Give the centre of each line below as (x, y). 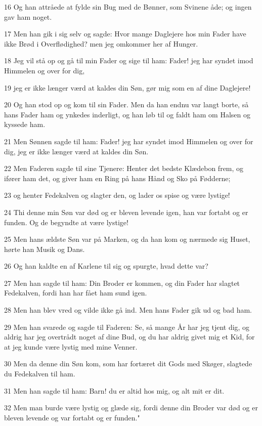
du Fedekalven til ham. (40, 374)
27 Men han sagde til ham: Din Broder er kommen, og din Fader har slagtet (122, 283)
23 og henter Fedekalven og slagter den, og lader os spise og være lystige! (117, 195)
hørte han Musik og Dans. (45, 249)
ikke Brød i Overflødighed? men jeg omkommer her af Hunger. (101, 43)
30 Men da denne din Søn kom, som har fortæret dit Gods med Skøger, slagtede (128, 364)
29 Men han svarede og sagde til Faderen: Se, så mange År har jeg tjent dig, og (127, 327)
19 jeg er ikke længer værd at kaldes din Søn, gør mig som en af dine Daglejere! (127, 87)
